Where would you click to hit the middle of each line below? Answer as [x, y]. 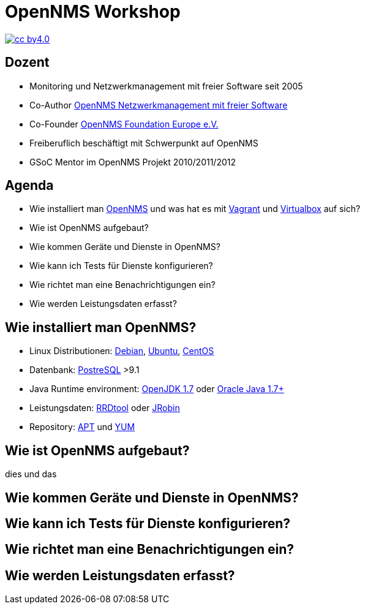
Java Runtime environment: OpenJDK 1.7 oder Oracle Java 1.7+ [157, 389]
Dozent [27, 62]
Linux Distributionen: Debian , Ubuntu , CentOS [122, 351]
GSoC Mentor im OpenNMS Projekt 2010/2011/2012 [133, 162]
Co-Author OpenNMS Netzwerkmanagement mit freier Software [159, 105]
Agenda [29, 186]
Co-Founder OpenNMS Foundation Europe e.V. [124, 124]
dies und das [31, 474]
